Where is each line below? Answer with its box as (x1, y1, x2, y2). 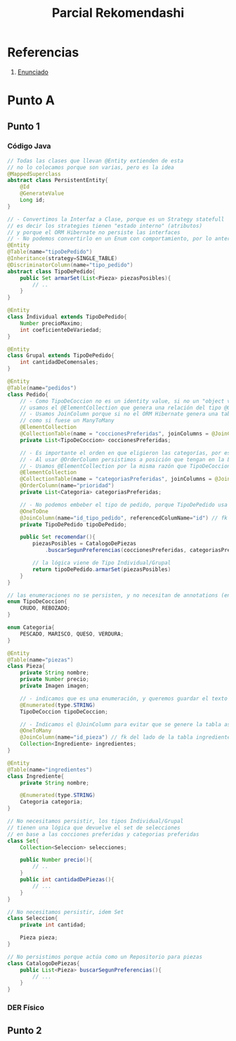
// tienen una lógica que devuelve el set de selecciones (7, 824, 181, 831)
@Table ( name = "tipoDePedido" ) (7, 248, 93, 256)
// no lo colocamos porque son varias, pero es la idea (7, 164, 174, 171)
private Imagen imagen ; (20, 683, 90, 690)
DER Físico (7, 1003, 44, 1013)
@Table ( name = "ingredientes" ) (7, 766, 93, 773)
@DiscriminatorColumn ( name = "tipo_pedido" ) (7, 261, 133, 269)
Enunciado (17, 67, 49, 76)
